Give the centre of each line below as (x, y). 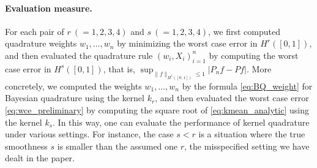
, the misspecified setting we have (247, 146)
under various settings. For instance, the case (89, 134)
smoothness (26, 146)
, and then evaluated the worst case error (232, 98)
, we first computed (244, 31)
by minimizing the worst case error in (187, 43)
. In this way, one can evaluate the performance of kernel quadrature (181, 122)
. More (259, 68)
